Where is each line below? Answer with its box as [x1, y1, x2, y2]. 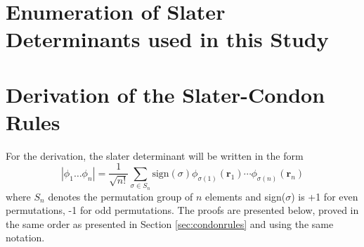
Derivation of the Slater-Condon [6, 80, 325, 108]
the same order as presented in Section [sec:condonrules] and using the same [6, 216, 334, 231]
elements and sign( [205, 189, 286, 203]
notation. [6, 230, 45, 245]
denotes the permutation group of [48, 189, 193, 203]
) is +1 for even [291, 189, 358, 203]
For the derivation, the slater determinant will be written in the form [6, 148, 304, 163]
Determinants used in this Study [6, 25, 329, 53]
